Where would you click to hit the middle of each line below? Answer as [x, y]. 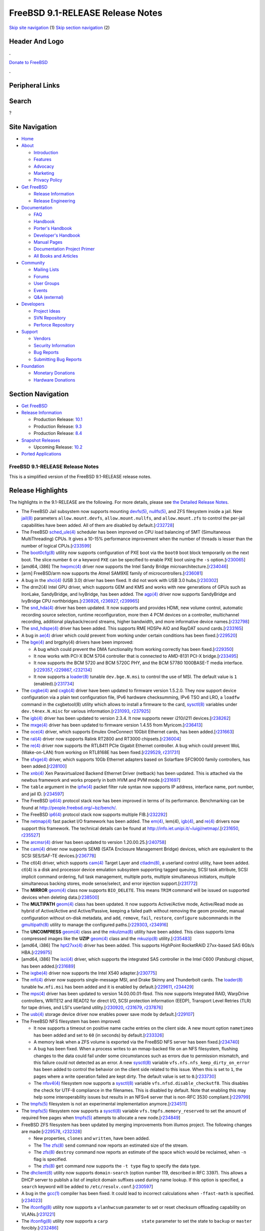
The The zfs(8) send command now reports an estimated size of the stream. [111, 1145]
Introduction [46, 152]
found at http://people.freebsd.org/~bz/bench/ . [69, 808]
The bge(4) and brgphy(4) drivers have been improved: [77, 642]
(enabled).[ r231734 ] [54, 683]
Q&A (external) [49, 297]
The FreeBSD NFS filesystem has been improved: [71, 1021]
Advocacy [44, 166]
